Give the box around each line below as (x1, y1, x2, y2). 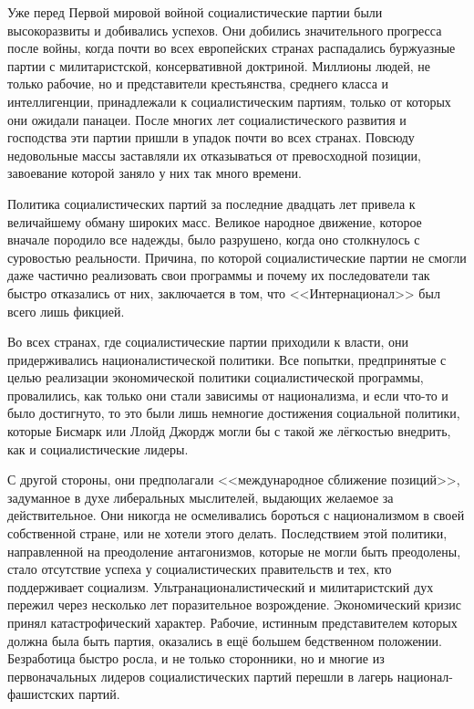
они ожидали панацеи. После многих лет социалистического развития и (7, 109, 407, 129)
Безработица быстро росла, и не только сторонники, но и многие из (7, 649, 385, 668)
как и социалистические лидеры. (7, 439, 189, 458)
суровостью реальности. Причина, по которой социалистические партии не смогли (7, 247, 467, 266)
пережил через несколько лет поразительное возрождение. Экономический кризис (7, 595, 461, 614)
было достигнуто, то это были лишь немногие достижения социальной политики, (7, 403, 460, 422)
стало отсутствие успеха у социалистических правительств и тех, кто (7, 559, 392, 579)
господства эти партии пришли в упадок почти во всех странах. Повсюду (7, 128, 415, 147)
